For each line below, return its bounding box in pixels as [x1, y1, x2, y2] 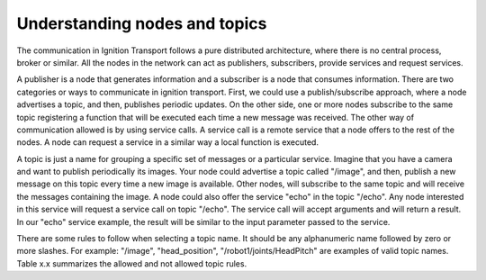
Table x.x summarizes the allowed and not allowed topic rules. [16, 257, 247, 269]
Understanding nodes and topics [16, 14, 267, 33]
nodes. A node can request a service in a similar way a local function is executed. [16, 137, 319, 148]
